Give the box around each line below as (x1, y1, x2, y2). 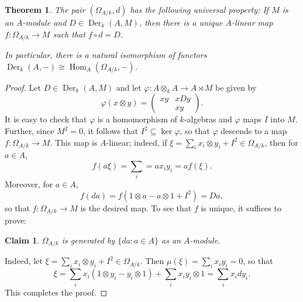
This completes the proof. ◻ (5, 286, 108, 298)
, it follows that (82, 125, 139, 137)
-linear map (232, 16, 273, 28)
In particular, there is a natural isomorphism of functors (5, 49, 207, 61)
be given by (215, 81, 257, 93)
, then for (264, 136, 298, 148)
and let (116, 81, 142, 93)
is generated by (61, 234, 115, 246)
